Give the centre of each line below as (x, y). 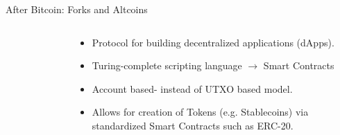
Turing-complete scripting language (167, 65)
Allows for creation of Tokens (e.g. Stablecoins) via (200, 112)
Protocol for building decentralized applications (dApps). (213, 42)
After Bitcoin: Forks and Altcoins (77, 9)
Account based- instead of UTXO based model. (192, 88)
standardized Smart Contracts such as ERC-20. (193, 125)
